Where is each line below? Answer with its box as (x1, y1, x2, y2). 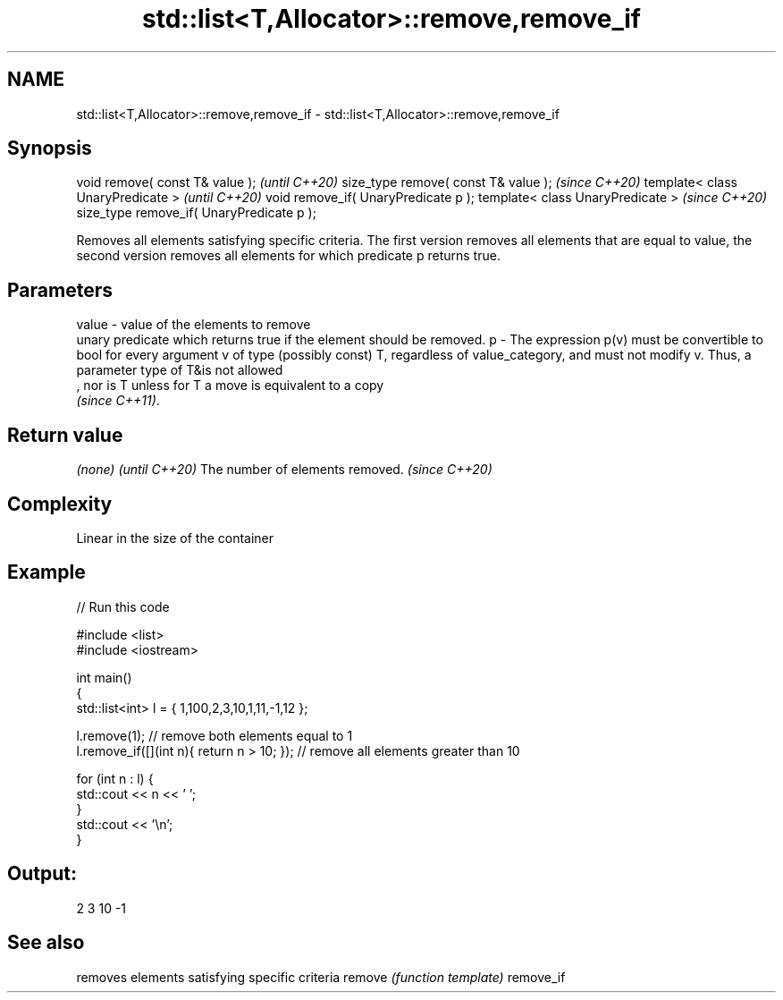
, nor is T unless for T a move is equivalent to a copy (76, 377, 384, 394)
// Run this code (76, 598, 170, 614)
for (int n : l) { (76, 770, 154, 786)
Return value (7, 423, 123, 446)
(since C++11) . (76, 393, 160, 409)
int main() (76, 669, 132, 685)
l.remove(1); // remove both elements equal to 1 (76, 727, 353, 743)
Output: (7, 862, 77, 886)
